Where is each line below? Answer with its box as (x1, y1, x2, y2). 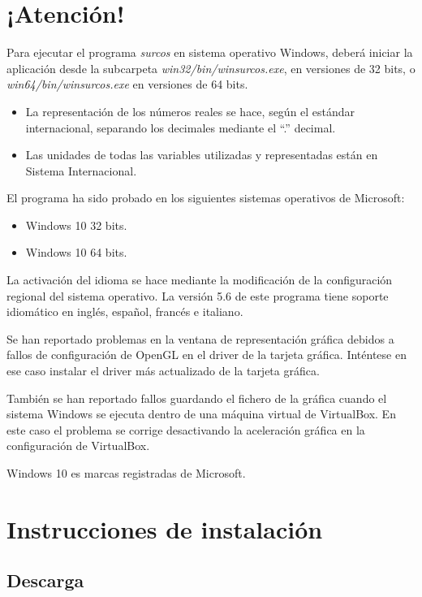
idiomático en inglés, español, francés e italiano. (6, 303, 243, 320)
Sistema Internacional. (25, 162, 137, 179)
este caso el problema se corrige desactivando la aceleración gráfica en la (6, 421, 365, 438)
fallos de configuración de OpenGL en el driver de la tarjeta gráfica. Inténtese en (6, 346, 407, 363)
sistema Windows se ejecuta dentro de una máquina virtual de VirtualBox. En (6, 405, 396, 422)
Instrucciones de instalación (6, 512, 323, 545)
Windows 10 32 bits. (25, 216, 127, 233)
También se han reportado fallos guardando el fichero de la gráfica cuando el (6, 389, 387, 406)
